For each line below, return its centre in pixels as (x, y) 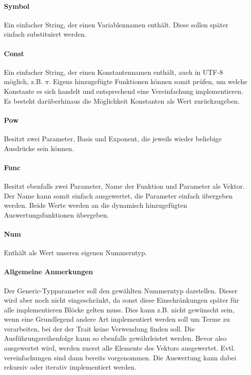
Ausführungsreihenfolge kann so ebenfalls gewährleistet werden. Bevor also (115, 338)
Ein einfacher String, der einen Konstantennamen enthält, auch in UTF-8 (114, 72)
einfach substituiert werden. (45, 34)
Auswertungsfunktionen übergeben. (57, 214)
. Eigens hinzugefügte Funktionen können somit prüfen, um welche (148, 81)
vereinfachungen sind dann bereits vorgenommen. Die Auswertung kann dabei (120, 357)
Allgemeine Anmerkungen (48, 272)
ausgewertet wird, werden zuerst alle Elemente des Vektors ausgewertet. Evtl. (120, 348)
